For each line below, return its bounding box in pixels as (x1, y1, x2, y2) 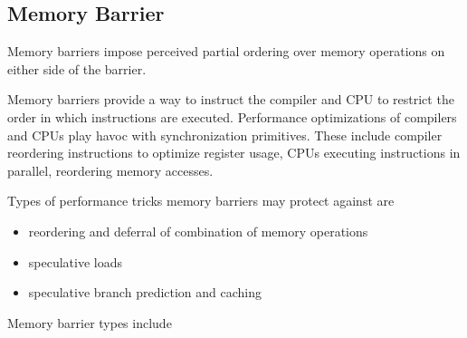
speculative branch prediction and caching (28, 283, 262, 302)
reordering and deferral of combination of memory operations (28, 221, 368, 240)
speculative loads (28, 252, 123, 271)
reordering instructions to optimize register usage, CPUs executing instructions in (7, 143, 461, 162)
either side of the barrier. (7, 59, 147, 78)
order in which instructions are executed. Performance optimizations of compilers (7, 107, 457, 126)
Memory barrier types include (7, 313, 172, 332)
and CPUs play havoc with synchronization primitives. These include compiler (7, 125, 443, 144)
